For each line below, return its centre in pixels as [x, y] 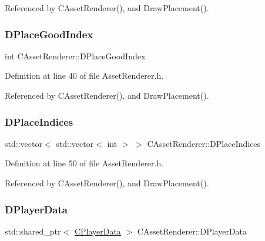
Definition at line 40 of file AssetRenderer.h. [84, 76]
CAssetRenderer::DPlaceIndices [204, 143]
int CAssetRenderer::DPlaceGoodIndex [75, 56]
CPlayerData [98, 231]
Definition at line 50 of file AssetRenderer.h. [84, 163]
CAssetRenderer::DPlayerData [192, 231]
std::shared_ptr [33, 231]
